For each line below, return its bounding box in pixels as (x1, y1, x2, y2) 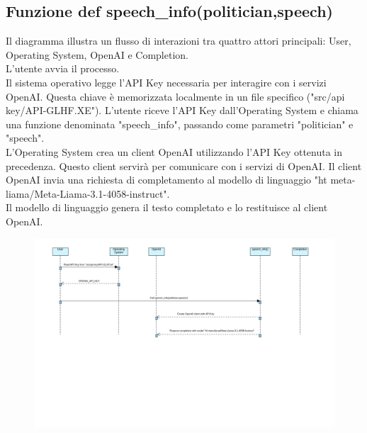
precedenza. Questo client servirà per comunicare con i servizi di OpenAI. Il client (6, 158, 362, 173)
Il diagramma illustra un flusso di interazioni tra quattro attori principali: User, (6, 33, 351, 48)
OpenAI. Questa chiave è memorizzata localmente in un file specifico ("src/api (6, 89, 345, 103)
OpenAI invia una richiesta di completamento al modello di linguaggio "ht (6, 172, 327, 187)
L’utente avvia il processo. (6, 61, 120, 76)
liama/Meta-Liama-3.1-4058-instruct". (6, 186, 170, 201)
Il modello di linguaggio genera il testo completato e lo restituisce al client (6, 200, 328, 215)
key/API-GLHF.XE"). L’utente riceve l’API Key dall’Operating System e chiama (6, 103, 358, 118)
